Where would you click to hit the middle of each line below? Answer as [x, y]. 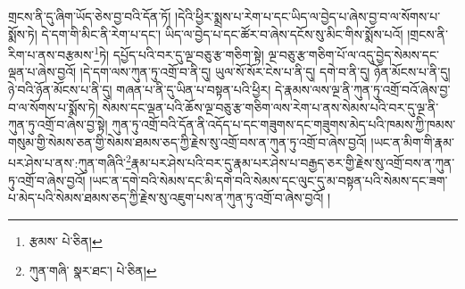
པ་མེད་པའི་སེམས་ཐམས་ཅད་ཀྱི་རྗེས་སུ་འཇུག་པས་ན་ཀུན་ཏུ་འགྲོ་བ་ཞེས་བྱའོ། [166, 198]
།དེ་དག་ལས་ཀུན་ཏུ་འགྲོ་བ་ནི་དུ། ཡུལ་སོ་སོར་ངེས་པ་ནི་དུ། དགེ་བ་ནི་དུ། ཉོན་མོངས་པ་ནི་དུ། [265, 72]
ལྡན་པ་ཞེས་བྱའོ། [42, 72]
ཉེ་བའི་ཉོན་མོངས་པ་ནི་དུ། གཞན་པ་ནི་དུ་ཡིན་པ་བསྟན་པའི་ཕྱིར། [140, 90]
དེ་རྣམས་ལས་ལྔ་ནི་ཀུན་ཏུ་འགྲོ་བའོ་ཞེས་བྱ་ [363, 90]
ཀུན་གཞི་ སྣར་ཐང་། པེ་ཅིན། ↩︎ [93, 271]
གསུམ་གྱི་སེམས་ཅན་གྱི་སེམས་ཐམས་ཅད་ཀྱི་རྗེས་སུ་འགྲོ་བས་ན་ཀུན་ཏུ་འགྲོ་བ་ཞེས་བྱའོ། [187, 141]
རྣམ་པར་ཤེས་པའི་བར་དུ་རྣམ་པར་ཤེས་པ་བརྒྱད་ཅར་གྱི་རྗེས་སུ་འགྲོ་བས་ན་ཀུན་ [293, 163]
